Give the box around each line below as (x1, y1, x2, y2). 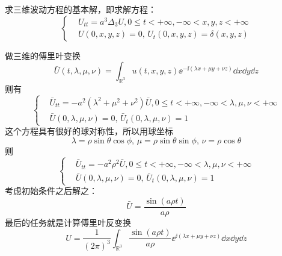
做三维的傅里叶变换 (5, 49, 81, 61)
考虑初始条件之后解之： (5, 184, 97, 197)
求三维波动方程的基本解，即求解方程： (5, 3, 156, 15)
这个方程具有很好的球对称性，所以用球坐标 (5, 125, 173, 137)
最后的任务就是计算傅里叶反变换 (5, 216, 131, 228)
